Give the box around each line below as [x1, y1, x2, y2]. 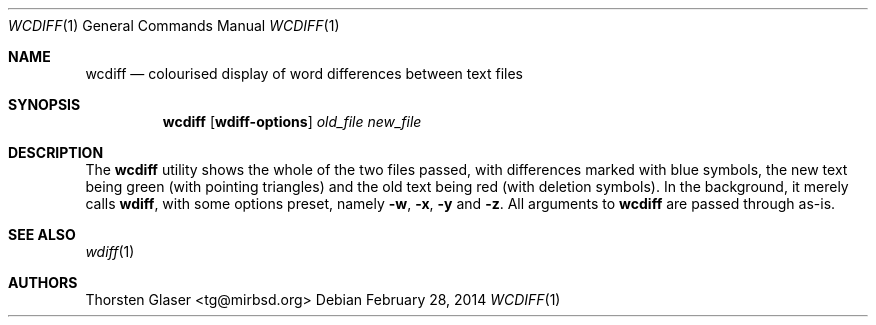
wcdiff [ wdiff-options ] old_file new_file [162, 113, 422, 130]
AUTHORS [8, 274, 78, 291]
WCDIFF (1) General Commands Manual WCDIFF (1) [8, 17, 340, 34]
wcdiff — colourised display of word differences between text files [85, 65, 523, 82]
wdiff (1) [85, 243, 135, 260]
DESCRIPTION [8, 144, 104, 161]
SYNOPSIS [8, 96, 81, 113]
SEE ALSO [8, 226, 76, 243]
